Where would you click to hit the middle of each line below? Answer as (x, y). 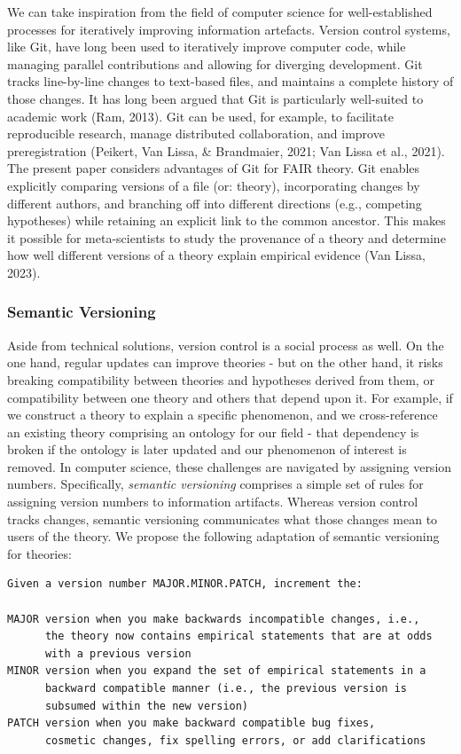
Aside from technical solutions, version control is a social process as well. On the (226, 345)
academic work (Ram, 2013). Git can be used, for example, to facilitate (200, 116)
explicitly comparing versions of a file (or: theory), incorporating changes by (214, 185)
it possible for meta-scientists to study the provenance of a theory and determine (227, 237)
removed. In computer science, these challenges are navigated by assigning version (230, 466)
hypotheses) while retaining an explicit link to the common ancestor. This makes (227, 220)
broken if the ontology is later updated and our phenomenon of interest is (207, 449)
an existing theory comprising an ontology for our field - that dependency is (213, 432)
